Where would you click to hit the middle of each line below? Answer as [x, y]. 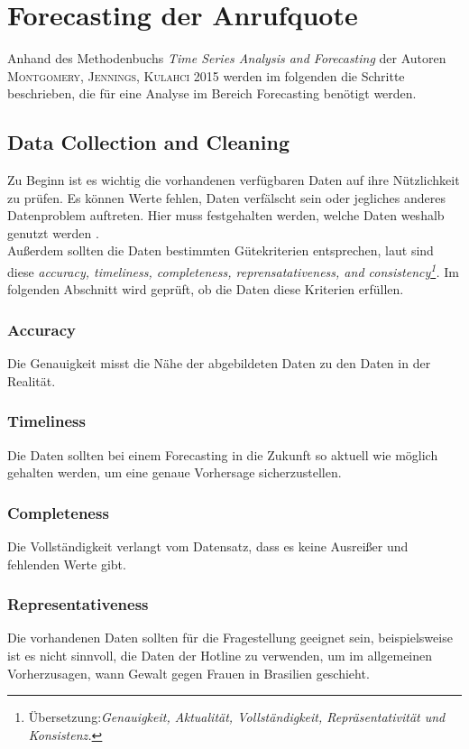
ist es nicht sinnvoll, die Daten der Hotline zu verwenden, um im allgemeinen [220, 655]
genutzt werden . [53, 232]
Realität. [32, 380]
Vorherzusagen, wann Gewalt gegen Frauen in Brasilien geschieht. [189, 673]
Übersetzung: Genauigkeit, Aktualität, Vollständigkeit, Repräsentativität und [237, 717]
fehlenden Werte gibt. [67, 564]
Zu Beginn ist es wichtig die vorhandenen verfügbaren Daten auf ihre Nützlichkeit [234, 180]
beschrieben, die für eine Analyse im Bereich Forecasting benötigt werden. [212, 93]
